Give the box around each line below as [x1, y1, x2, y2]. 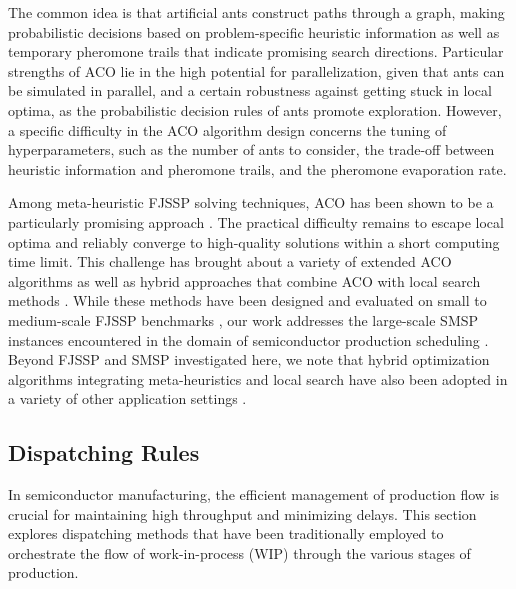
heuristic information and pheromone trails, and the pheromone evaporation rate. [8, 158, 507, 179]
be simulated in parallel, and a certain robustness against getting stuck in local [8, 80, 492, 101]
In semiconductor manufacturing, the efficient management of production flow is [8, 484, 500, 505]
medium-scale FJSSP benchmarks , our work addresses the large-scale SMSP [8, 309, 479, 330]
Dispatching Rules [8, 437, 200, 468]
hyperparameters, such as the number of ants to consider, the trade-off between [8, 139, 495, 160]
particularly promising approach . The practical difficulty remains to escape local [8, 211, 504, 232]
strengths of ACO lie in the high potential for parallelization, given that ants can [8, 60, 505, 81]
